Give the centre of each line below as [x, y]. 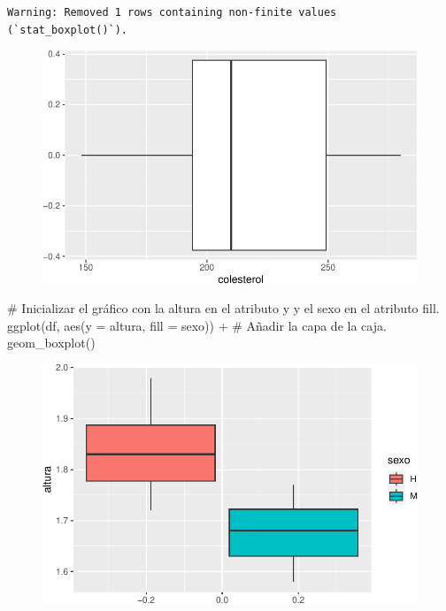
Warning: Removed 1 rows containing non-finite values [172, 12]
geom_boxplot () [51, 343]
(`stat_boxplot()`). [68, 30]
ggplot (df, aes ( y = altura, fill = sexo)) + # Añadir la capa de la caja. [197, 325]
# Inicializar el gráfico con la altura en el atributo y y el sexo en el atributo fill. [223, 308]
